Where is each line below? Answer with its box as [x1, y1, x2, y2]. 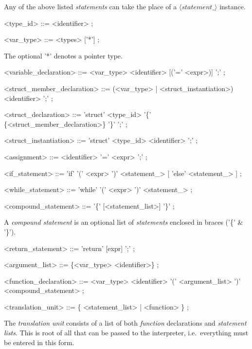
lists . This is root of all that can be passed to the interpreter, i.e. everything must [4, 328, 249, 338]
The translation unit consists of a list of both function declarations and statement [4, 318, 247, 328]
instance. [219, 1, 246, 11]
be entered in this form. [4, 337, 74, 347]
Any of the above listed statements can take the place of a [4, 1, 177, 11]
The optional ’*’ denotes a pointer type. [4, 50, 123, 60]
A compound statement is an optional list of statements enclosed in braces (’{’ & [4, 217, 243, 227]
